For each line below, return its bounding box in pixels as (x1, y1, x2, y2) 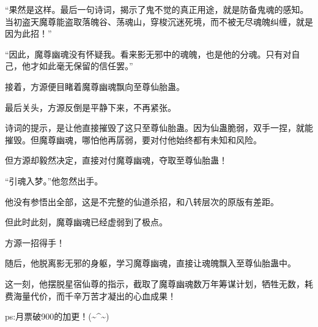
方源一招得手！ (5, 236, 65, 249)
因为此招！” (5, 27, 52, 40)
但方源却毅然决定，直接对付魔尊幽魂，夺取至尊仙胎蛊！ (5, 154, 227, 167)
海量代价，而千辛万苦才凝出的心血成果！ (13, 289, 176, 302)
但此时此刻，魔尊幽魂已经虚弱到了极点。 (5, 216, 168, 228)
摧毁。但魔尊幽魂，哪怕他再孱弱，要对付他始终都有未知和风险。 (5, 133, 262, 146)
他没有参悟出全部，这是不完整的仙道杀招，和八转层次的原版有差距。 (5, 195, 279, 208)
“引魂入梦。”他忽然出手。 (5, 174, 103, 187)
